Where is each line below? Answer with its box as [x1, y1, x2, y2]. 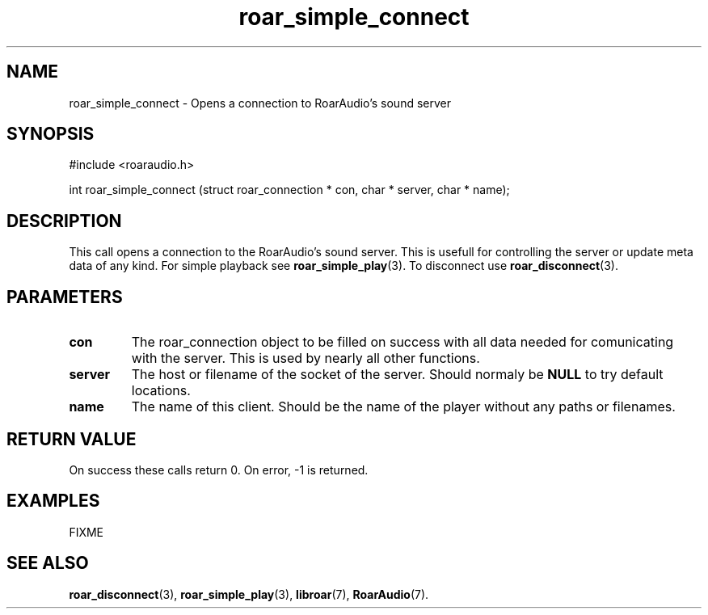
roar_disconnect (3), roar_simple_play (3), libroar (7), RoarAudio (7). [69, 587, 429, 601]
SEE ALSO [6, 553, 89, 574]
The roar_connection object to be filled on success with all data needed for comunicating [131, 334, 674, 351]
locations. [131, 382, 191, 399]
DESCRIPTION [6, 210, 122, 231]
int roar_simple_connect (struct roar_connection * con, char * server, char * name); [69, 183, 510, 197]
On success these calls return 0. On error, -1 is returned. [69, 462, 369, 477]
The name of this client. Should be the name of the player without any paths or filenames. [131, 398, 676, 415]
